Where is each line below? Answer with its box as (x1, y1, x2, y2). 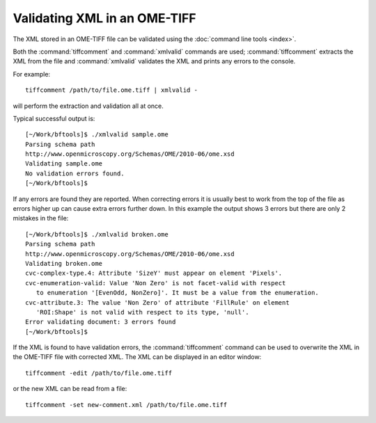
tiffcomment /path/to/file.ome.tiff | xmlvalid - (25, 86, 198, 94)
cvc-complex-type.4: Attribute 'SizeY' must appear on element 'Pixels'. (25, 269, 283, 278)
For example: (13, 70, 51, 78)
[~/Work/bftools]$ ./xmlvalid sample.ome (25, 131, 169, 138)
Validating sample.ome (25, 160, 103, 168)
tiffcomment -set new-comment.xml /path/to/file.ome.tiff (25, 401, 228, 408)
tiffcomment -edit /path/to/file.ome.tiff (25, 369, 173, 377)
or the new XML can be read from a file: (13, 385, 127, 393)
